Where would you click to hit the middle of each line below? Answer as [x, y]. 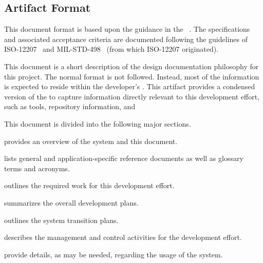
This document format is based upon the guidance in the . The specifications [127, 29]
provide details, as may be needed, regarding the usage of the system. [114, 254]
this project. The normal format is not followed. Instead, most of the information [132, 76]
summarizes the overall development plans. [71, 202]
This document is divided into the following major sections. [98, 123]
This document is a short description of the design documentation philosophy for [131, 66]
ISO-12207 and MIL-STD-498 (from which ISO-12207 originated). [111, 49]
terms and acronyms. [37, 168]
